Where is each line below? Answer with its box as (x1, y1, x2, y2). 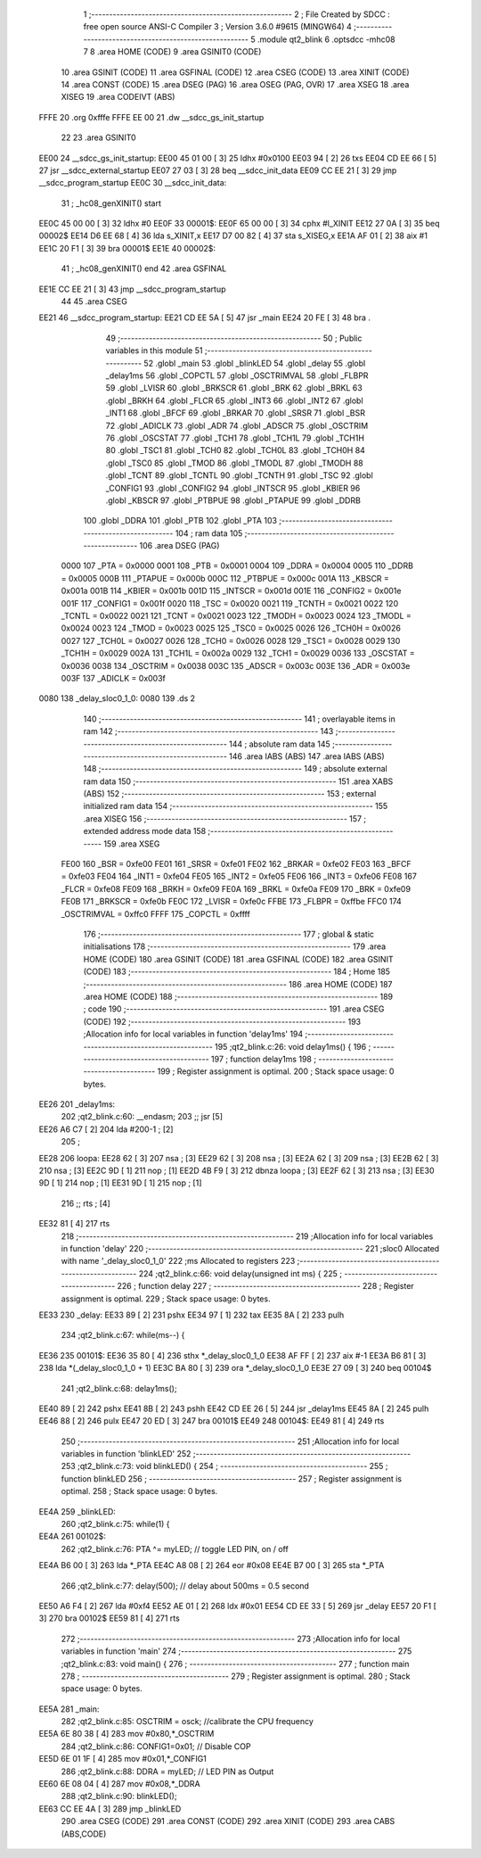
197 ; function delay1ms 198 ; (210, 1053, 316, 1064)
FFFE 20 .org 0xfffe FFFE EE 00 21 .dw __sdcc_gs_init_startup (38, 111, 265, 122)
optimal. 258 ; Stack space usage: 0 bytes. (61, 1486, 218, 1497)
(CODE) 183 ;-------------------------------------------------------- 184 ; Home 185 (83, 966, 391, 977)
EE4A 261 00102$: (38, 1531, 107, 1542)
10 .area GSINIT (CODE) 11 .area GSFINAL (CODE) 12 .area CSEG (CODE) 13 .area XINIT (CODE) (61, 67, 410, 78)
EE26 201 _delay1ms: (38, 1099, 116, 1110)
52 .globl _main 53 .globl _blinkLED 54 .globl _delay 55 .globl (143, 358, 366, 368)
